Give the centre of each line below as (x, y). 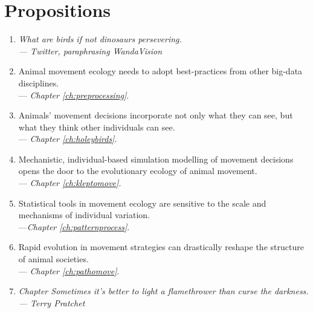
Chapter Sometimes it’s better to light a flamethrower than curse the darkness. (163, 291)
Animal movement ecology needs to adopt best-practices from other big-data (160, 71)
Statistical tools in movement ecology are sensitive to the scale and (142, 203)
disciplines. (39, 82)
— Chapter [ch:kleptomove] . (70, 183)
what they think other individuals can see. (97, 127)
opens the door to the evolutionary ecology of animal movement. (138, 171)
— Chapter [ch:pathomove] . (69, 270)
